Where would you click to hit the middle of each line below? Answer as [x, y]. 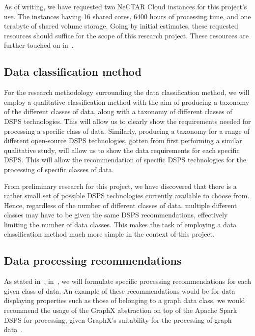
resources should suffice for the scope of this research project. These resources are [127, 35]
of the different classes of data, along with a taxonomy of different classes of [118, 111]
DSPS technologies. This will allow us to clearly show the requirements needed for [127, 121]
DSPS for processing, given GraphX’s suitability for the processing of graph [118, 320]
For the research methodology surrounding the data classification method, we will [127, 92]
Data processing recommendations [93, 260]
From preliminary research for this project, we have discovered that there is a [120, 186]
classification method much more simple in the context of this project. [109, 234]
